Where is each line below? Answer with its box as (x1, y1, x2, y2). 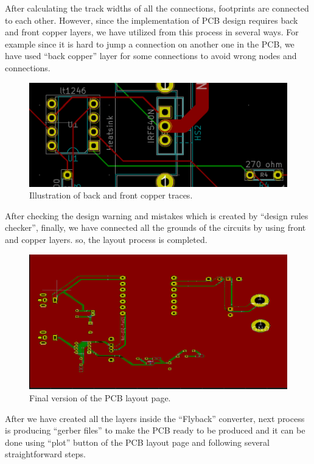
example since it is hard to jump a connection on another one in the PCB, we (5, 37, 295, 50)
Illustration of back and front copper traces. (29, 189, 193, 202)
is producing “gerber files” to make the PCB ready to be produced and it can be (5, 424, 305, 437)
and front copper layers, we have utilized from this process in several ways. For (5, 26, 299, 38)
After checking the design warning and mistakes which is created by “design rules (5, 209, 309, 222)
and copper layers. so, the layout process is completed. (5, 233, 208, 246)
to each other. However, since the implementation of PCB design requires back (5, 13, 298, 26)
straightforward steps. (5, 448, 86, 460)
